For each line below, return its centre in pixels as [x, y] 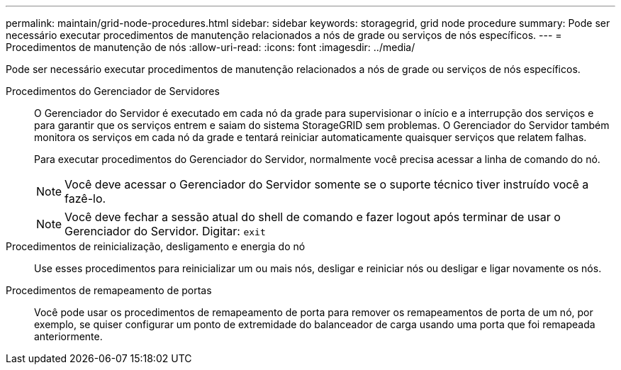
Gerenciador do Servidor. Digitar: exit [165, 231]
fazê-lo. [85, 198]
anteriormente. [68, 336]
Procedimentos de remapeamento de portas [109, 290]
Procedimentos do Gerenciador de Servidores [113, 91]
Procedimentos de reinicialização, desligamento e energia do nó [156, 246]
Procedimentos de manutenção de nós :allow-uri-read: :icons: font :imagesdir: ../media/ [211, 47]
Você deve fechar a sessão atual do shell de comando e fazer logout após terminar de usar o [313, 217]
